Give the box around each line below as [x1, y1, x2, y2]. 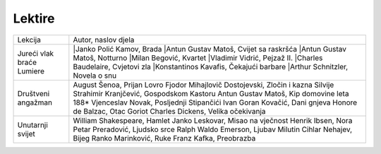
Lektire [13, 11, 55, 26]
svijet [17, 129, 35, 138]
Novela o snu [73, 71, 116, 81]
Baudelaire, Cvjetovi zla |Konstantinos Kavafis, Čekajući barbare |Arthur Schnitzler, [73, 61, 349, 71]
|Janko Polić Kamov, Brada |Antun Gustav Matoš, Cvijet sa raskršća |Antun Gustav [73, 44, 347, 54]
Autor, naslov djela [73, 35, 135, 45]
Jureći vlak [17, 48, 54, 58]
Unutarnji [17, 120, 49, 130]
